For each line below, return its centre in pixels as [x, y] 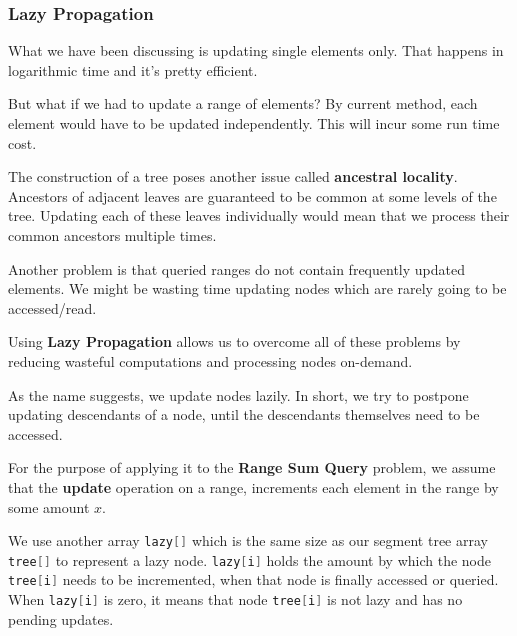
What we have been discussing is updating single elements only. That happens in [256, 50]
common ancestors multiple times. [112, 234]
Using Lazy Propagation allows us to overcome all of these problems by [234, 341]
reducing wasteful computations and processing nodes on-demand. [210, 360]
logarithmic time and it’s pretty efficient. [133, 69]
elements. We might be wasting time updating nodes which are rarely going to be [257, 288]
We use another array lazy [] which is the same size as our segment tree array [248, 540]
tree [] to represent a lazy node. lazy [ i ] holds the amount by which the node [250, 559]
